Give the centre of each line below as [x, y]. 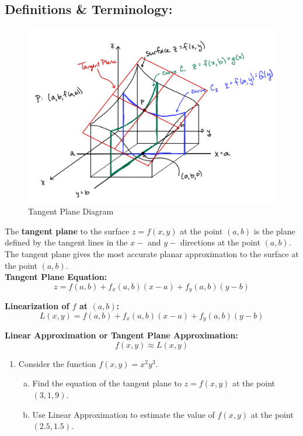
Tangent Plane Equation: [56, 277]
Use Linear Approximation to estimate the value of [123, 414]
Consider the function [57, 363]
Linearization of [37, 306]
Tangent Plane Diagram [71, 211]
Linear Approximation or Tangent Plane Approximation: [121, 335]
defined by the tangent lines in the [66, 242]
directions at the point [220, 242]
